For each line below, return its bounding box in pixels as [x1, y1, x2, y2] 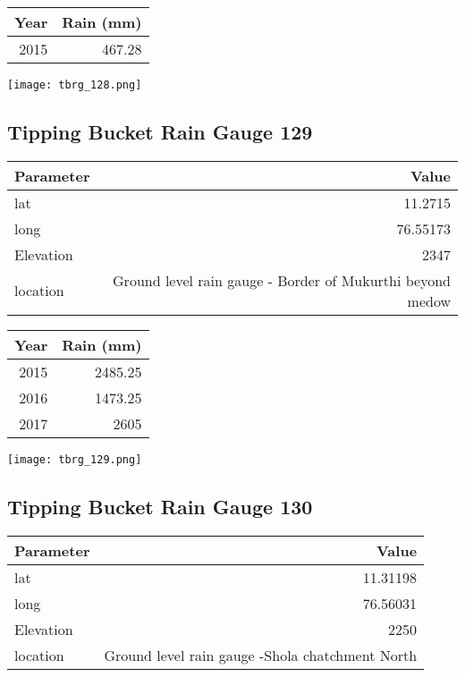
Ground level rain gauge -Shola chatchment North [104, 644, 418, 665]
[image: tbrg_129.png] [7, 453, 142, 466]
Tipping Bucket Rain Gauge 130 [7, 492, 313, 520]
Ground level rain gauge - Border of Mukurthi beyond [113, 269, 451, 291]
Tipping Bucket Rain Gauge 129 [7, 118, 313, 146]
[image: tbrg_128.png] [7, 79, 142, 91]
